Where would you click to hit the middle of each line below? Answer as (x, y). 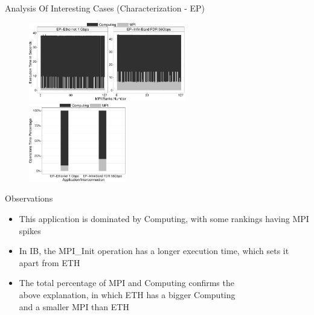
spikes (30, 230)
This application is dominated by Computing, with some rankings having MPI (164, 218)
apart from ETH (50, 262)
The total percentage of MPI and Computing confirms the (127, 283)
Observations (29, 198)
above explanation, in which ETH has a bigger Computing (127, 294)
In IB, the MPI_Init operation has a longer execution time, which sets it (154, 251)
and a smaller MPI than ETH (74, 306)
